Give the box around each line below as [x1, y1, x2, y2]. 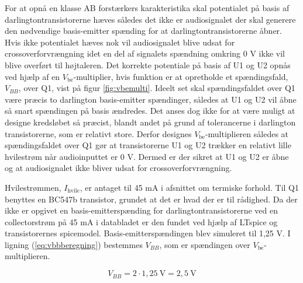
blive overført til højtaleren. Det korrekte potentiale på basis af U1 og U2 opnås [5, 58, 291, 71]
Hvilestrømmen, [5, 181, 61, 193]
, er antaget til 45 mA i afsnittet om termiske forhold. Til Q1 [80, 181, 299, 193]
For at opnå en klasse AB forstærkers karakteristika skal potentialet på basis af [5, 2, 290, 13]
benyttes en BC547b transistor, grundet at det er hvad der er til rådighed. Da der [5, 193, 298, 205]
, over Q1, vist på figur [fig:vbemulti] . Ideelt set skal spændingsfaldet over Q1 [18, 82, 295, 94]
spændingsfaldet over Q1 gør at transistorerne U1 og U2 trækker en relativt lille [5, 139, 291, 151]
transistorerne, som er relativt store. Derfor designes [5, 127, 192, 139]
